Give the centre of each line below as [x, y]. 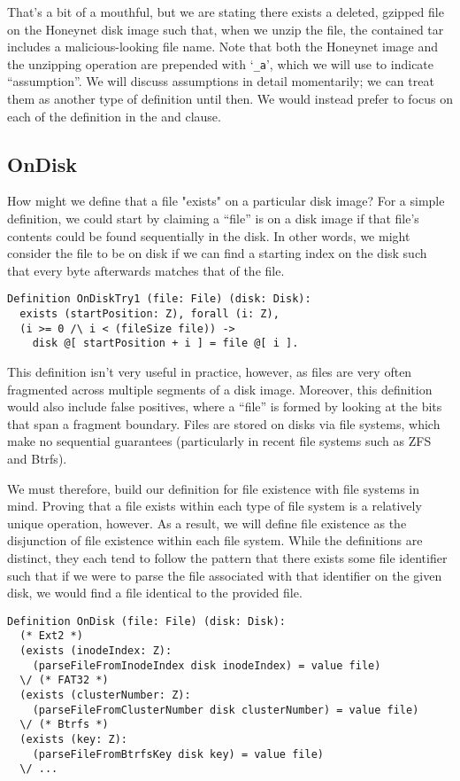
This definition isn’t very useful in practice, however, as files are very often [210, 372]
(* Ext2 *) [51, 636]
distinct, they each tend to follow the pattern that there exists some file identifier [227, 557]
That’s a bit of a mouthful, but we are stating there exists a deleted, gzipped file [226, 12]
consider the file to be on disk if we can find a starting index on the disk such [217, 253]
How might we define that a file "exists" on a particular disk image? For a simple [226, 201]
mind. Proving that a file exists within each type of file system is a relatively [215, 506]
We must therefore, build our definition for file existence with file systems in [214, 488]
